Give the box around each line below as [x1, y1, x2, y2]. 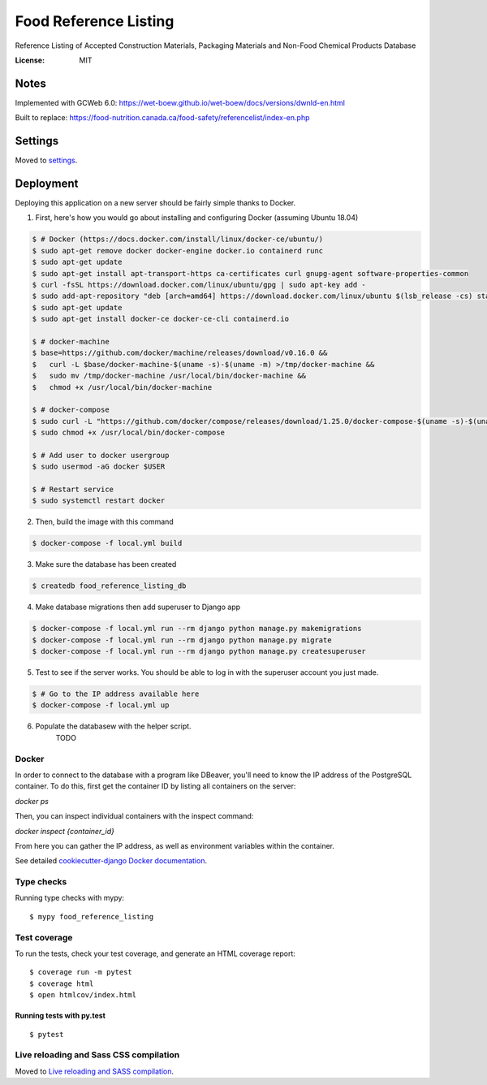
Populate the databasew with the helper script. [35, 721, 192, 731]
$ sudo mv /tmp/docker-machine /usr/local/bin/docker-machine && [32, 371, 307, 381]
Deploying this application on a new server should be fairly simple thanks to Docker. [15, 198, 296, 208]
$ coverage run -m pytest [29, 967, 133, 977]
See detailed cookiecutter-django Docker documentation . [15, 856, 207, 866]
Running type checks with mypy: [15, 893, 125, 903]
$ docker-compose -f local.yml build [32, 538, 183, 548]
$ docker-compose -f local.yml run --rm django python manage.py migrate [32, 635, 332, 645]
